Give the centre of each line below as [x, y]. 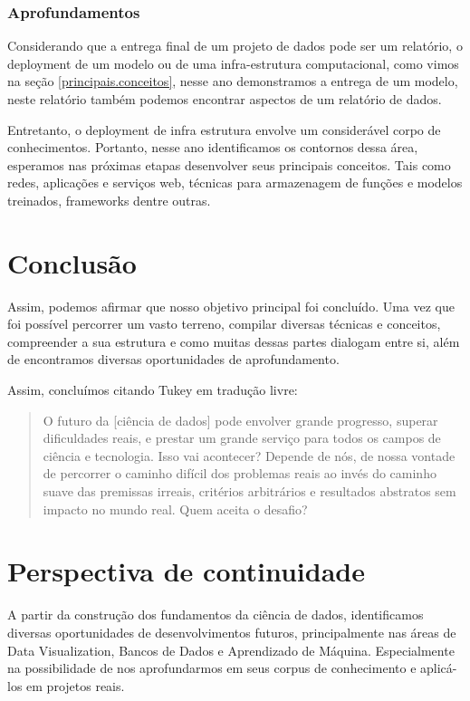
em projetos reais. [76, 685]
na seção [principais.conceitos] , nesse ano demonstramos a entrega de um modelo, [233, 81]
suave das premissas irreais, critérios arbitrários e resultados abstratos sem [249, 491]
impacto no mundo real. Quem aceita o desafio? [175, 509]
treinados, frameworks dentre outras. [109, 200]
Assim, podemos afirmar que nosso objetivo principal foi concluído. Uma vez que [231, 306]
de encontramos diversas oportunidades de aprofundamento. [173, 359]
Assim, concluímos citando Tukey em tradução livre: [153, 390]
